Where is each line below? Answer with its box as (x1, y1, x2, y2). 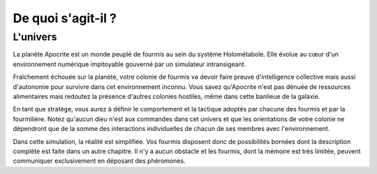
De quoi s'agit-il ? (13, 10, 117, 26)
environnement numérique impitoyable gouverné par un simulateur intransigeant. (13, 60, 246, 68)
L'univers (13, 31, 57, 43)
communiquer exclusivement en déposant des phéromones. (13, 157, 186, 165)
